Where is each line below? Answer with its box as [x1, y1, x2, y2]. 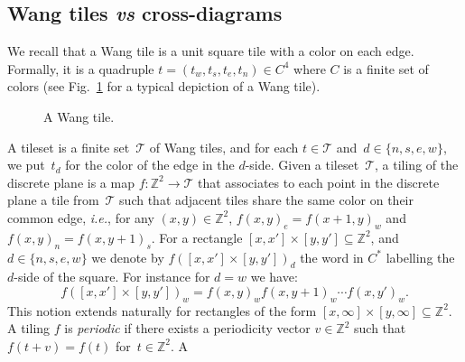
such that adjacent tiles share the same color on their [119, 190, 414, 209]
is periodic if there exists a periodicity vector [64, 319, 311, 338]
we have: [250, 267, 298, 286]
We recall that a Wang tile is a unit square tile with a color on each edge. [7, 42, 414, 60]
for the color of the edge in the [65, 155, 235, 174]
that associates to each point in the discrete [198, 172, 440, 191]
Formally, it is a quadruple [7, 59, 154, 78]
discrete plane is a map [7, 172, 135, 191]
